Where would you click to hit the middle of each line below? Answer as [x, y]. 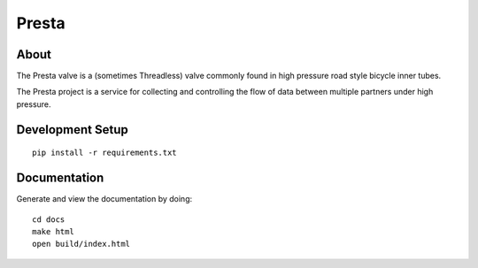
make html [53, 231]
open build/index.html [81, 244]
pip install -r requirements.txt [104, 153]
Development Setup [72, 130]
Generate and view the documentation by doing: [104, 199]
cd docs [49, 219]
